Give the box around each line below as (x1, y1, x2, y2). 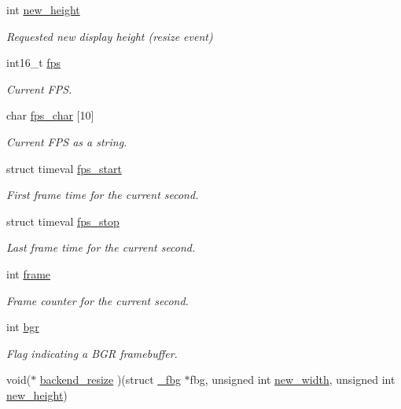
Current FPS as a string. (6, 133, 127, 149)
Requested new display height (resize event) (6, 28, 213, 44)
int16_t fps (6, 54, 61, 71)
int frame (6, 265, 51, 282)
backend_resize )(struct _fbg (39, 371, 181, 388)
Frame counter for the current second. (6, 292, 189, 308)
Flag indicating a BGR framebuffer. (6, 345, 178, 361)
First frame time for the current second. (6, 186, 199, 203)
